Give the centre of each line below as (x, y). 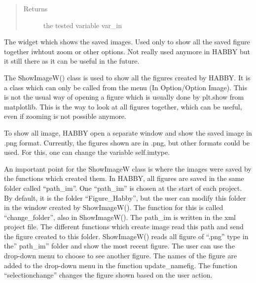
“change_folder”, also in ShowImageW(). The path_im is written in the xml (120, 217)
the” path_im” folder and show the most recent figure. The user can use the (119, 246)
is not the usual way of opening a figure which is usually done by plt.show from (124, 97)
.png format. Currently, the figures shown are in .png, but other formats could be (127, 142)
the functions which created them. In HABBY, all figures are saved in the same (124, 178)
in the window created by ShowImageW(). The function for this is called (114, 207)
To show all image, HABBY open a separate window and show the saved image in (128, 132)
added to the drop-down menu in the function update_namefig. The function (121, 265)
